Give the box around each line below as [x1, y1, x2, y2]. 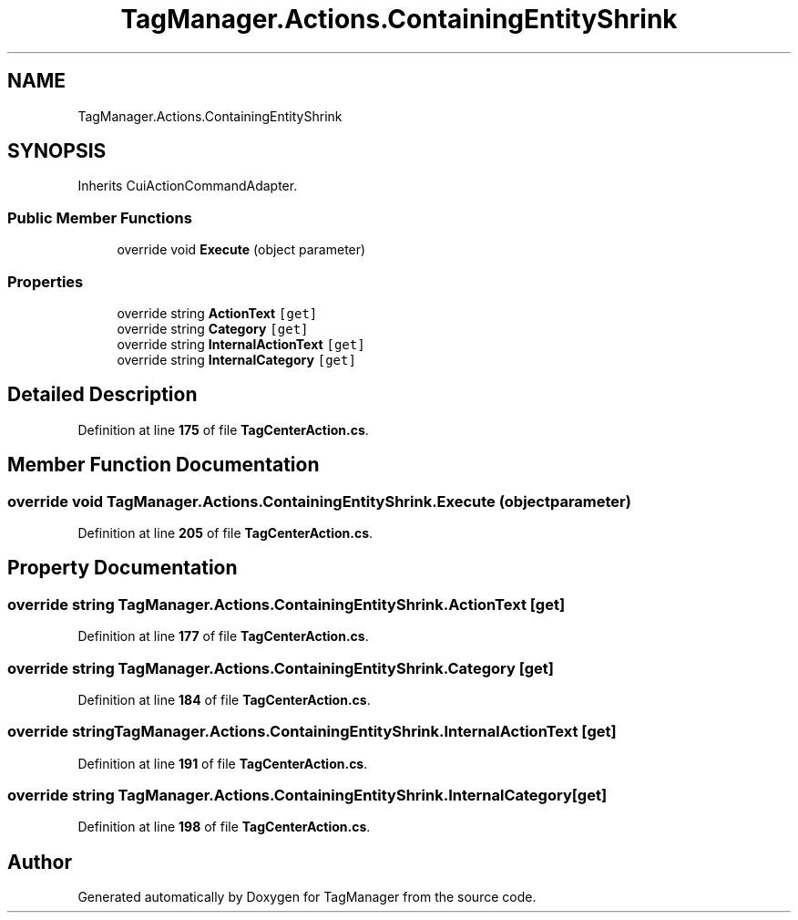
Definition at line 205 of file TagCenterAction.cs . [77, 525, 373, 541]
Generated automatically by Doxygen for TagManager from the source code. [77, 889, 537, 905]
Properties [7, 272, 84, 291]
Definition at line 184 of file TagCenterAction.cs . [77, 691, 371, 708]
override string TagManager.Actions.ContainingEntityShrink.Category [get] [7, 658, 554, 677]
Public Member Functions [7, 208, 192, 227]
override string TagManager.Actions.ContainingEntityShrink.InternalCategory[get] [7, 786, 608, 805]
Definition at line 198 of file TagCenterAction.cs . [77, 819, 371, 835]
